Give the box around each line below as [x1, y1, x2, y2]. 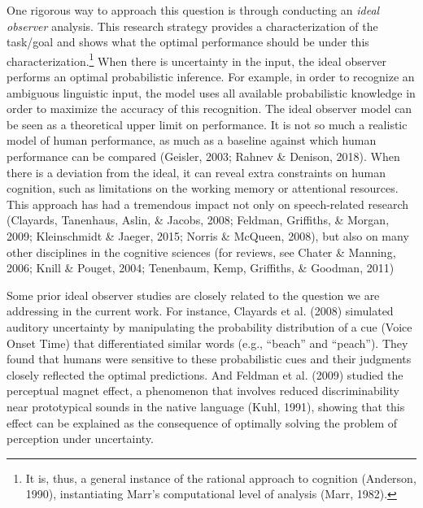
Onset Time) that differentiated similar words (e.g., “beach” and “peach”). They [7, 334, 408, 351]
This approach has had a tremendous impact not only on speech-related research [7, 195, 409, 212]
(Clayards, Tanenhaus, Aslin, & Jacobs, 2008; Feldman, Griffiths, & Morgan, [7, 211, 390, 228]
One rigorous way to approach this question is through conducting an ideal [7, 2, 380, 18]
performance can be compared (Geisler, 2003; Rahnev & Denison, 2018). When [7, 148, 400, 164]
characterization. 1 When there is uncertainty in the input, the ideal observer [7, 50, 387, 69]
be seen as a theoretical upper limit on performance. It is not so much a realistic [7, 115, 408, 132]
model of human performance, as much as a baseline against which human [7, 132, 377, 149]
